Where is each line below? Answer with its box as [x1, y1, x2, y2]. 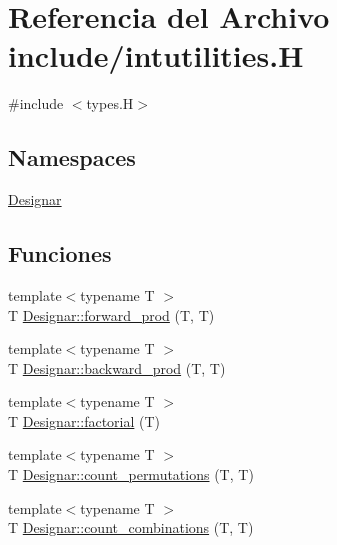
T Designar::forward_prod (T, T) [8, 304, 215, 325]
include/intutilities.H [8, 35, 304, 76]
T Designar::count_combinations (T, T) [8, 517, 254, 538]
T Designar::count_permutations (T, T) [8, 464, 254, 485]
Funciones [8, 238, 112, 269]
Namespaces [8, 142, 136, 173]
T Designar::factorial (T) [8, 410, 161, 431]
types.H [86, 93, 134, 114]
